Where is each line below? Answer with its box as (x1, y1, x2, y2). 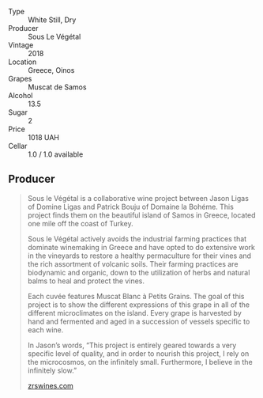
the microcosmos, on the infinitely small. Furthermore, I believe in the (27, 357, 253, 366)
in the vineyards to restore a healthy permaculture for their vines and (27, 251, 251, 260)
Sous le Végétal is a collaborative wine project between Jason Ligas (27, 193, 249, 203)
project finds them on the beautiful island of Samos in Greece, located (27, 210, 256, 220)
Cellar (8, 142, 28, 150)
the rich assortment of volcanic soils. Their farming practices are (27, 259, 239, 268)
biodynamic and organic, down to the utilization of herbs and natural (27, 267, 250, 277)
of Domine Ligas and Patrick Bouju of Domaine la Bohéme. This (27, 202, 235, 211)
